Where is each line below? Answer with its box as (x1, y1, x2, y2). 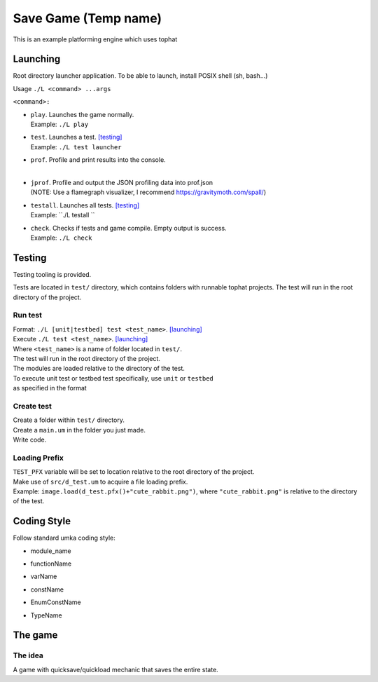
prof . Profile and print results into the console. (30, 156, 166, 164)
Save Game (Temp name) (13, 11, 162, 26)
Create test (13, 401, 52, 411)
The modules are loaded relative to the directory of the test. (13, 364, 185, 373)
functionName (30, 559, 72, 568)
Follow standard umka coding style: (13, 533, 115, 543)
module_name (30, 547, 71, 555)
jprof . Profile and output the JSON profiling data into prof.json (30, 178, 213, 186)
